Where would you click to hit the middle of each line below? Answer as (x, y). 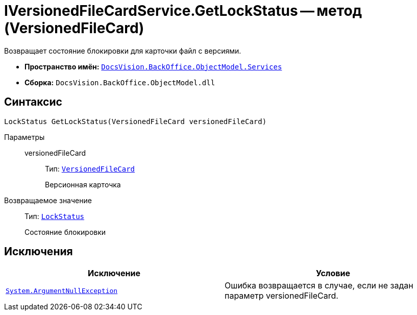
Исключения (39, 252)
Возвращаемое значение (48, 200)
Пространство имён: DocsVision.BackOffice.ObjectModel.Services (153, 66)
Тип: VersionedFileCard (90, 168)
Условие (333, 273)
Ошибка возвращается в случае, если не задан (319, 286)
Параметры (24, 137)
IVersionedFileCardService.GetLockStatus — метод (183, 11)
